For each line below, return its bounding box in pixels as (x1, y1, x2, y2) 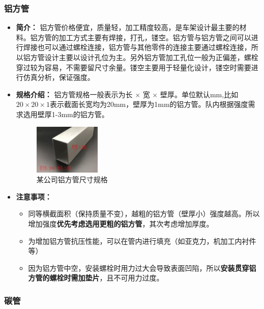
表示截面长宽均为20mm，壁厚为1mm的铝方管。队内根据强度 (49, 99, 248, 109)
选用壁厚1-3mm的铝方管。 (23, 108, 109, 119)
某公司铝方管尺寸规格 (36, 174, 108, 185)
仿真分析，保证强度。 (23, 72, 95, 82)
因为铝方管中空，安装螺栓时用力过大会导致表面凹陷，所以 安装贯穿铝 (28, 262, 256, 273)
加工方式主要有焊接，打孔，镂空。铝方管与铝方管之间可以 (58, 32, 251, 42)
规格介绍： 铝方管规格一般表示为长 (16, 89, 133, 99)
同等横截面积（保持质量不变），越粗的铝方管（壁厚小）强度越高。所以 (28, 208, 260, 219)
